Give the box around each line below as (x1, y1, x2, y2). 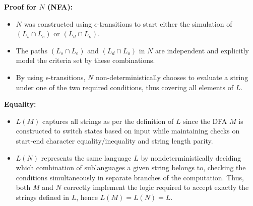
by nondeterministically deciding (141, 152, 241, 163)
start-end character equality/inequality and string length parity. (16, 135, 213, 146)
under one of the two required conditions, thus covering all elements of (16, 82, 234, 92)
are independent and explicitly (155, 45, 249, 55)
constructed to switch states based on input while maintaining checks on (16, 125, 240, 136)
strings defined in (16, 191, 70, 202)
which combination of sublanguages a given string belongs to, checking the (16, 162, 246, 173)
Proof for (4, 2, 37, 12)
